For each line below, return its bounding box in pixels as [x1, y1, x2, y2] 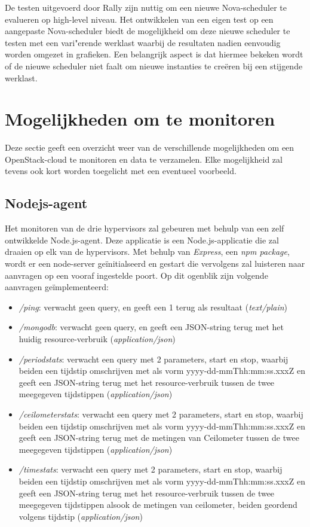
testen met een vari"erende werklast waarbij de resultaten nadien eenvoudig [5, 36, 281, 48]
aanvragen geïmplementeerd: [5, 281, 109, 293]
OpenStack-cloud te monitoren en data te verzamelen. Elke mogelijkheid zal [5, 153, 283, 165]
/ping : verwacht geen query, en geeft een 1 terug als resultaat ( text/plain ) [19, 300, 288, 313]
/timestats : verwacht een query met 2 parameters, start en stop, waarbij [19, 463, 283, 476]
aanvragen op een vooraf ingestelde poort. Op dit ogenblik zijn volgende [5, 269, 268, 281]
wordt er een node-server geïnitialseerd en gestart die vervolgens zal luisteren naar [5, 257, 305, 270]
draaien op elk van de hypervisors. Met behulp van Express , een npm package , [5, 245, 290, 258]
